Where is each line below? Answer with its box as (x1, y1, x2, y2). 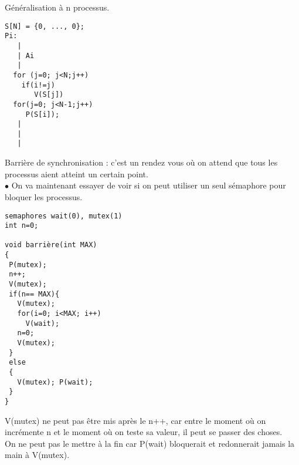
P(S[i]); (25, 110, 60, 119)
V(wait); (25, 319, 60, 328)
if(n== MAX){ (9, 289, 60, 298)
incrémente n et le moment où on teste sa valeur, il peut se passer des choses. (5, 426, 283, 438)
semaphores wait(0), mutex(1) (5, 211, 123, 220)
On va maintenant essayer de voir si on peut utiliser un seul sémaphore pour (11, 179, 286, 191)
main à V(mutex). (5, 449, 70, 461)
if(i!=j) (21, 80, 55, 89)
